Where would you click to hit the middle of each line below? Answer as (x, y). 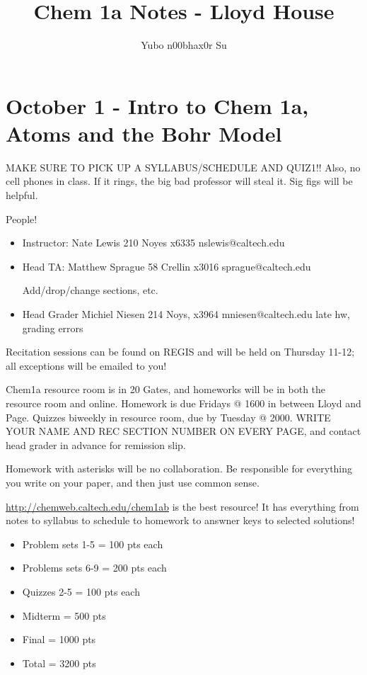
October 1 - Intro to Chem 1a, (157, 105)
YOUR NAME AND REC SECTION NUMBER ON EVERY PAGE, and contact (183, 431)
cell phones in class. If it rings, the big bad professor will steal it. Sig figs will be (179, 181)
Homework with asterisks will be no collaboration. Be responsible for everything (179, 469)
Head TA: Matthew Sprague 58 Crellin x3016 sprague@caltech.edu (167, 266)
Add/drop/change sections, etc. (90, 290)
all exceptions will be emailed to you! (86, 365)
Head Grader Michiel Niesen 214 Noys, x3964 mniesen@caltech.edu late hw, (186, 314)
